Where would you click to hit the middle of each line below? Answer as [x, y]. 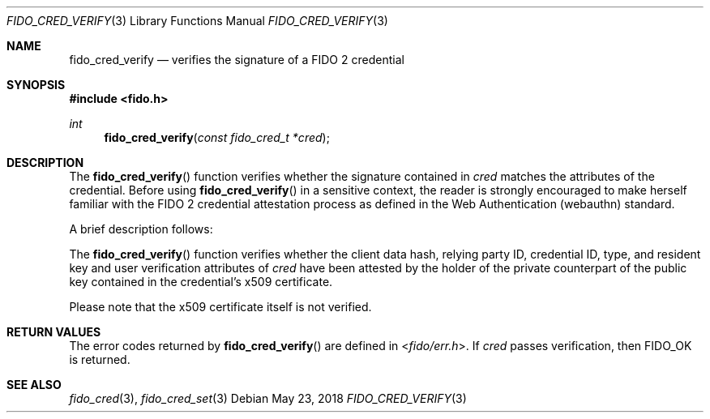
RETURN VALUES [54, 332]
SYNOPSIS [36, 85]
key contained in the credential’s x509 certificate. [201, 282]
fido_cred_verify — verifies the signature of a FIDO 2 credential [237, 60]
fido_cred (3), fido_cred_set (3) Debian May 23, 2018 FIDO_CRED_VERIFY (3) [268, 398]
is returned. [100, 359]
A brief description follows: [141, 229]
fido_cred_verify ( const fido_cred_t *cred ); [217, 137]
